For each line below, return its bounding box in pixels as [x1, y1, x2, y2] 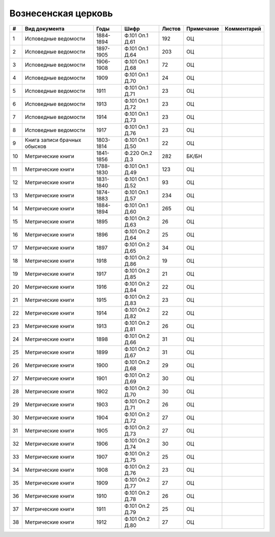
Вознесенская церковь [9, 8, 113, 19]
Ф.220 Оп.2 [124, 149, 153, 157]
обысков [24, 143, 47, 150]
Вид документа [24, 25, 65, 32]
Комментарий [225, 25, 262, 32]
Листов [162, 25, 181, 32]
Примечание [186, 25, 219, 32]
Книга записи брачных [24, 136, 81, 143]
